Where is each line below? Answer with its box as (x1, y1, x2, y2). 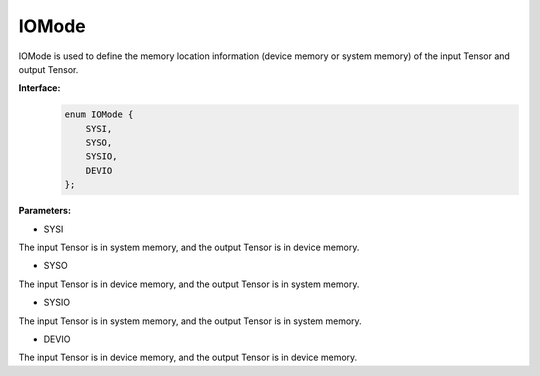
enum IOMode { (64, 109, 134, 120)
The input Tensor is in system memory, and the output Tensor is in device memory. (18, 241, 360, 254)
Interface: (18, 82, 61, 94)
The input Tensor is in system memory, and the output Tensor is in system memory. (18, 315, 362, 327)
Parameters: (18, 205, 72, 217)
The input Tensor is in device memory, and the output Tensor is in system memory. (18, 278, 360, 290)
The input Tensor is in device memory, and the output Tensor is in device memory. (18, 351, 358, 364)
